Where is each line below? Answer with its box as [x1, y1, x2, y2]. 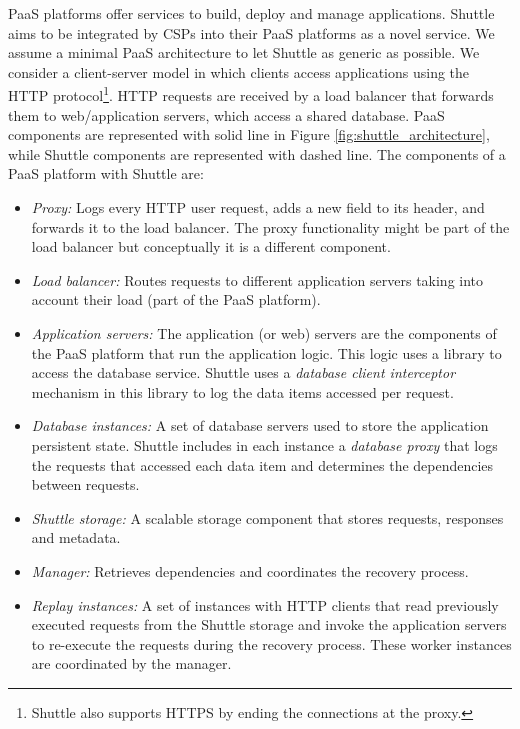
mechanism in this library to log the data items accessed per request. [31, 381, 454, 402]
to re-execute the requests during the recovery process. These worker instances [31, 633, 512, 654]
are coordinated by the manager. [31, 653, 232, 674]
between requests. [31, 474, 140, 495]
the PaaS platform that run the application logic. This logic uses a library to [31, 342, 502, 363]
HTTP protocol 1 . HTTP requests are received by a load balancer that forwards [8, 82, 494, 106]
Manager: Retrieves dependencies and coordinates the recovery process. [31, 560, 469, 581]
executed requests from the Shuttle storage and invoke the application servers [31, 614, 507, 635]
